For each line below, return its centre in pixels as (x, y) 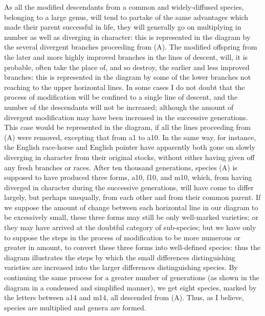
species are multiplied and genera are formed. (75, 307)
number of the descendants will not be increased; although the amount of (119, 107)
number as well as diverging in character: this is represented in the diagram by (127, 37)
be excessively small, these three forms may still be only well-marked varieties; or (131, 217)
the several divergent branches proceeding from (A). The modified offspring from (131, 47)
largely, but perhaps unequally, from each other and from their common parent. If (132, 197)
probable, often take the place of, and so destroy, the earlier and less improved (127, 67)
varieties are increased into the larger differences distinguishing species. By (121, 267)
